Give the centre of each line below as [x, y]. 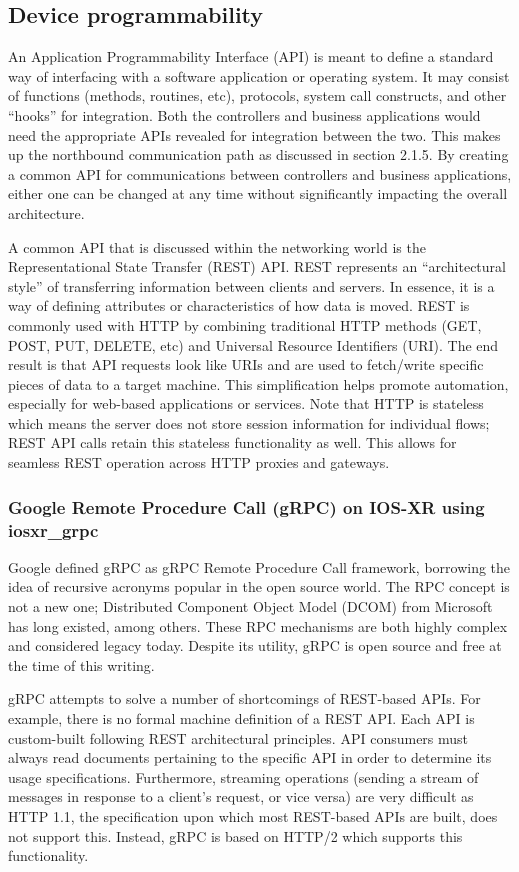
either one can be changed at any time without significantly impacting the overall [258, 193]
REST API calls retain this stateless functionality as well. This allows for [232, 442]
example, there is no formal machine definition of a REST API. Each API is [241, 717]
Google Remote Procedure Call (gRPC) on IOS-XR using [246, 506]
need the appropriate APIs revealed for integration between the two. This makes [254, 134]
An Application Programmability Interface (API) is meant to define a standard [251, 56]
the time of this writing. [81, 664]
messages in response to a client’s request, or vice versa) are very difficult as [241, 796]
